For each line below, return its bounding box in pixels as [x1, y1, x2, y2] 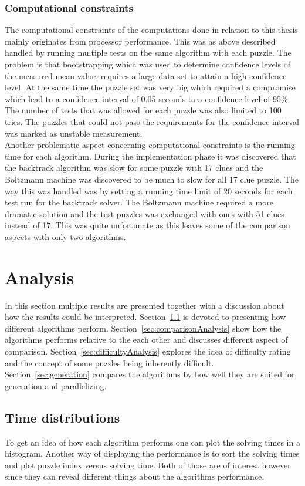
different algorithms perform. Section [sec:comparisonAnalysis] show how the [5, 322, 282, 334]
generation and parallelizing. [5, 379, 107, 392]
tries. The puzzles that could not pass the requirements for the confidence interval [5, 115, 299, 127]
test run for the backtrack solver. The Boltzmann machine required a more [5, 196, 273, 208]
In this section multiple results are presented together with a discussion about [5, 299, 284, 311]
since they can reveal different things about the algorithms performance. [5, 470, 265, 482]
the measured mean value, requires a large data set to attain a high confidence [5, 69, 287, 82]
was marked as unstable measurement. [5, 127, 143, 139]
